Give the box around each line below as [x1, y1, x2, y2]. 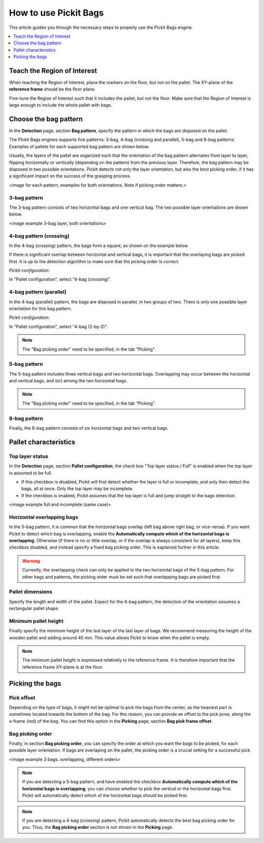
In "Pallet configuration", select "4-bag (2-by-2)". [9, 323, 108, 330]
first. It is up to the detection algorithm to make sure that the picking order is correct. [9, 258, 179, 264]
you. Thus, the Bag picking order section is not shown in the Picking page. [22, 824, 174, 830]
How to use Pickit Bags [9, 7, 104, 18]
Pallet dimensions [9, 588, 52, 595]
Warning [22, 558, 40, 564]
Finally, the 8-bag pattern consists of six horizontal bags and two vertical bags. [9, 425, 169, 431]
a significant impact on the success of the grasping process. [9, 173, 132, 179]
